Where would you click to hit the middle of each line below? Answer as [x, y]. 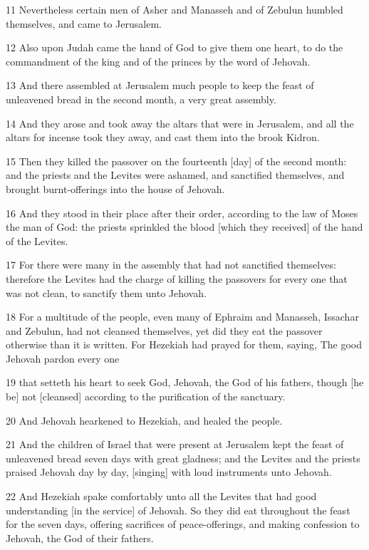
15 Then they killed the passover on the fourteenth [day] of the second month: [176, 161]
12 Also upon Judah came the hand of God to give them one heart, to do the [175, 47]
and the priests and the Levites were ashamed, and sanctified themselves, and [175, 175]
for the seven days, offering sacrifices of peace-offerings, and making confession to [183, 524]
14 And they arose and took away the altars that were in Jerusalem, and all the [180, 123]
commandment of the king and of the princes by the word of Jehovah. [158, 61]
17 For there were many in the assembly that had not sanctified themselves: [171, 265]
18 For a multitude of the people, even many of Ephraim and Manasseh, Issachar [182, 317]
